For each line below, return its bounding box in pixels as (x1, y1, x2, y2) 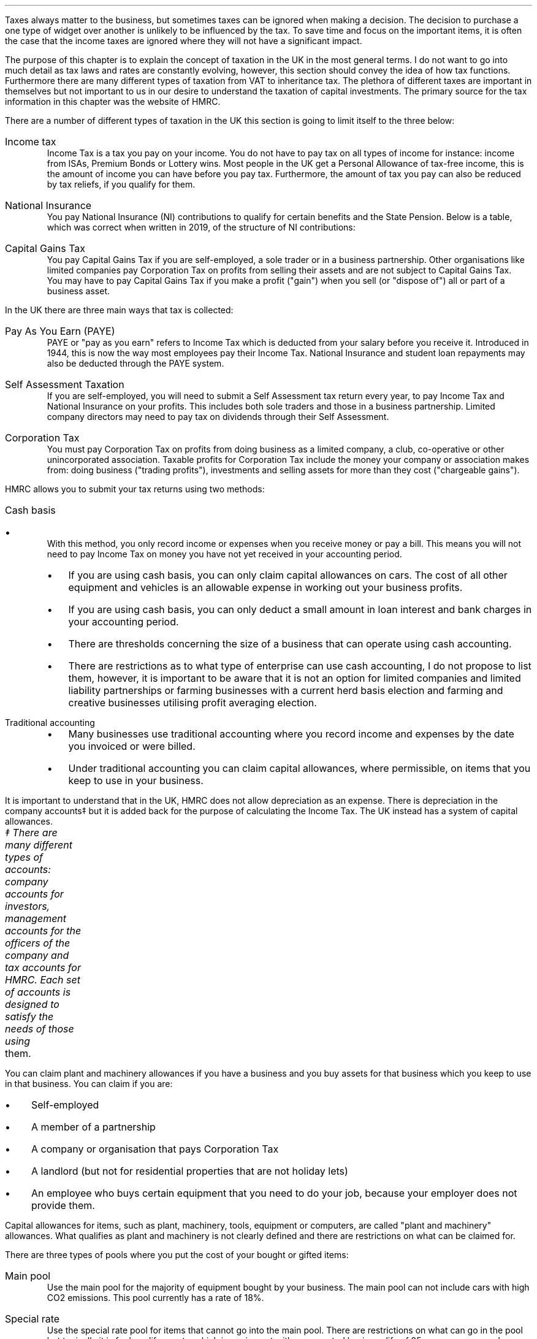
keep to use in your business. (68, 774, 204, 787)
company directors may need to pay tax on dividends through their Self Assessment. (47, 411, 389, 422)
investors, (5, 900, 50, 912)
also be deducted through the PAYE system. (47, 358, 224, 368)
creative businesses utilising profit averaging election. (68, 696, 317, 709)
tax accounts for (5, 961, 81, 974)
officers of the (5, 937, 70, 949)
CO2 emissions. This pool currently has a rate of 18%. (47, 1292, 264, 1303)
